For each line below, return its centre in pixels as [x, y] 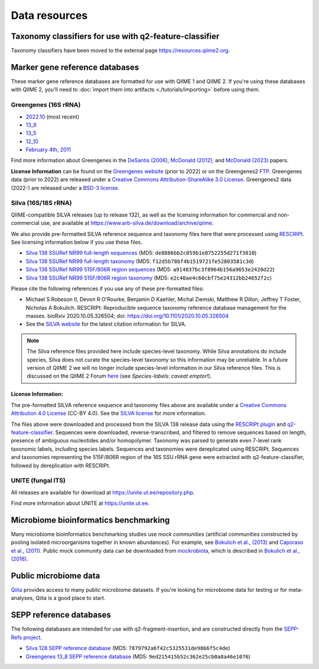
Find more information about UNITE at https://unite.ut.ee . [80, 503]
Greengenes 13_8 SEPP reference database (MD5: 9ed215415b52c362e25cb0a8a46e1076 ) [138, 656]
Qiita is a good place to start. [71, 598]
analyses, [23, 598]
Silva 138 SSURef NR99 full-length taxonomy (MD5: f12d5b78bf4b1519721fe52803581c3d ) [140, 261]
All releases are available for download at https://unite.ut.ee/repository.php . [103, 492]
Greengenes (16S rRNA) [46, 105]
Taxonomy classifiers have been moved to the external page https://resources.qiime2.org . [121, 51]
